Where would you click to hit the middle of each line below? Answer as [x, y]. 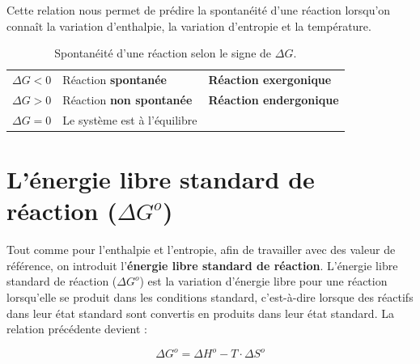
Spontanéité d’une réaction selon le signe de [163, 53]
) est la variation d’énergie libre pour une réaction [263, 281]
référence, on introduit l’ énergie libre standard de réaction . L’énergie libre [202, 265]
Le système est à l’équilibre [130, 119]
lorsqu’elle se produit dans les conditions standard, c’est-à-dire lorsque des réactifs [210, 296]
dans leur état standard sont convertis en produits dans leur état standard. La [200, 313]
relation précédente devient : [77, 329]
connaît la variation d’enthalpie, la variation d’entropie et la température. [189, 25]
